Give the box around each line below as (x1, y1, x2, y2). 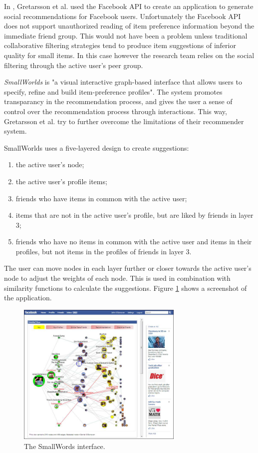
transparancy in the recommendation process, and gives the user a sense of (4, 96, 233, 107)
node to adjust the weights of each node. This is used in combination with (4, 273, 231, 283)
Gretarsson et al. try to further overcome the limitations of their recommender (4, 116, 244, 126)
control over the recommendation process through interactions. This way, (4, 106, 227, 116)
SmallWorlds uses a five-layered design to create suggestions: (4, 142, 189, 153)
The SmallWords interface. (24, 440, 105, 451)
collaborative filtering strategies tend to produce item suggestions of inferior (4, 40, 236, 51)
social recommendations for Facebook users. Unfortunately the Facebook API (4, 11, 241, 21)
